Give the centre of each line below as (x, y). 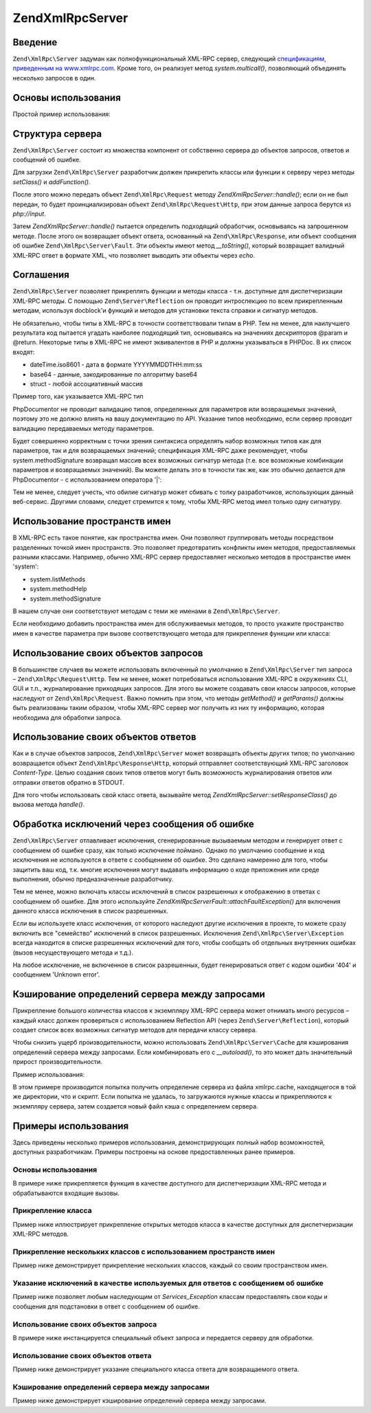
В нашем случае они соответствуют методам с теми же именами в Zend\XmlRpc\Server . (147, 611)
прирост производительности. (58, 1062)
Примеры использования (71, 1126)
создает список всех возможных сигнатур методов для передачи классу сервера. (135, 1030)
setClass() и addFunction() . (52, 181)
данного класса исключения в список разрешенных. (90, 911)
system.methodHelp (58, 589)
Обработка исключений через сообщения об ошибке (133, 824)
